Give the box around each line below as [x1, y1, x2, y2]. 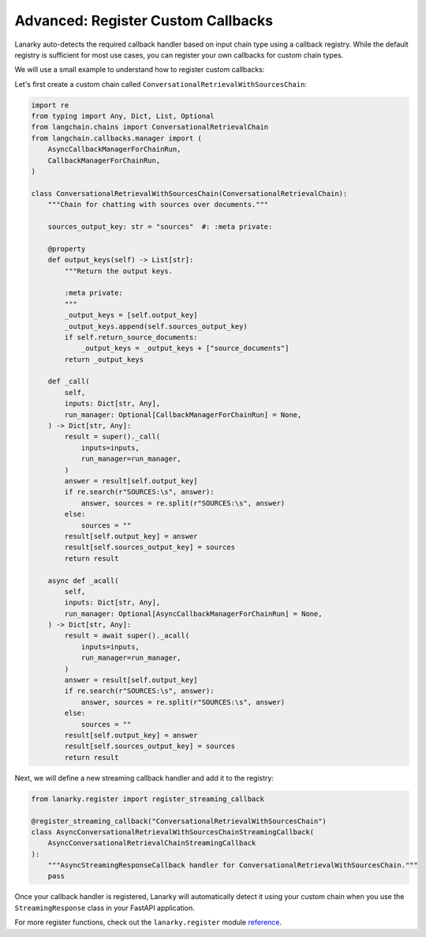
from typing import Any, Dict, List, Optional [31, 111, 215, 121]
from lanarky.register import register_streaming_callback [31, 794, 264, 803]
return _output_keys [64, 355, 144, 363]
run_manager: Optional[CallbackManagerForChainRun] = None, [64, 410, 302, 419]
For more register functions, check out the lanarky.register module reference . [14, 917, 282, 928]
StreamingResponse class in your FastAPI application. [14, 903, 195, 913]
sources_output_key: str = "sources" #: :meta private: [47, 222, 273, 231]
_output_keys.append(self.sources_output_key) [64, 322, 248, 331]
